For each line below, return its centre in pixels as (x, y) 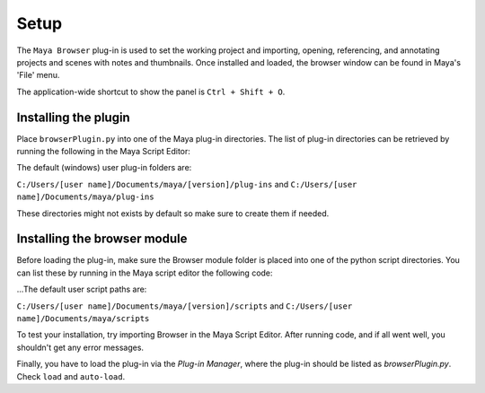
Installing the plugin (73, 117)
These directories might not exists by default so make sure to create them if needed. (173, 213)
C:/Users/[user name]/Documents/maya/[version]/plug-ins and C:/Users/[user (187, 184)
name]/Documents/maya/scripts (83, 319)
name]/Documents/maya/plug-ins (85, 197)
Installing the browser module (102, 239)
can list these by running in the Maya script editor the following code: (145, 273)
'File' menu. (38, 75)
